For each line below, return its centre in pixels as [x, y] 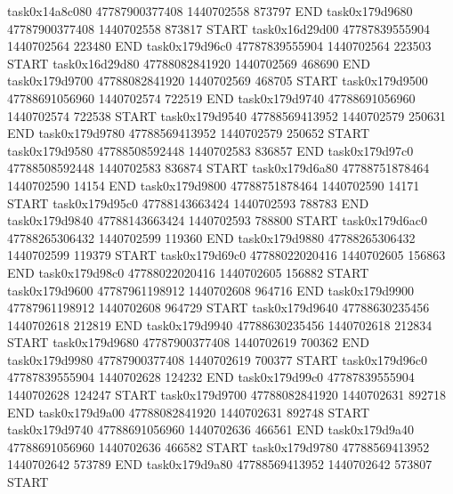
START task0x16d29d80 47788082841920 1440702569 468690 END [189, 63]
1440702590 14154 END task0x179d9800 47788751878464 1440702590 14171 [214, 185]
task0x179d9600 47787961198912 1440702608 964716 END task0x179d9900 [211, 290]
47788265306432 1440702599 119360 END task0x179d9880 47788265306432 [211, 237]
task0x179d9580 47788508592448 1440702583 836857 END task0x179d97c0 [210, 150]
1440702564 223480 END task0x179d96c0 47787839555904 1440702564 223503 [219, 46]
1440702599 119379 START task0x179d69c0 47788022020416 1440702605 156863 [226, 255]
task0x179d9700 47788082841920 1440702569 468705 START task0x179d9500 [218, 81]
